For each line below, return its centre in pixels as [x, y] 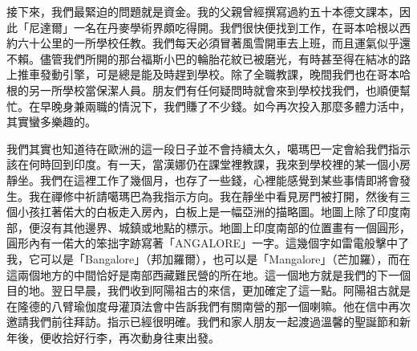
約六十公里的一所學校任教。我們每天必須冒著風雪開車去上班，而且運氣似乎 [203, 43]
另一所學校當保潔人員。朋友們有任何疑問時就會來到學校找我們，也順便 [214, 90]
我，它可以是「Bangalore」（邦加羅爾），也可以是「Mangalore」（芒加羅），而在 [208, 258]
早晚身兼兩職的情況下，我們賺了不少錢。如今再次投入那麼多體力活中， [225, 106]
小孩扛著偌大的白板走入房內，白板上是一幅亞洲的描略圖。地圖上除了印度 [208, 212]
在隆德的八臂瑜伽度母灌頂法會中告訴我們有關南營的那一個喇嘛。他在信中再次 [208, 306]
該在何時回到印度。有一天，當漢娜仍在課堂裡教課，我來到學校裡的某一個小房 [208, 164]
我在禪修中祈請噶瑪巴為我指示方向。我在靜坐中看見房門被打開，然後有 [214, 196]
